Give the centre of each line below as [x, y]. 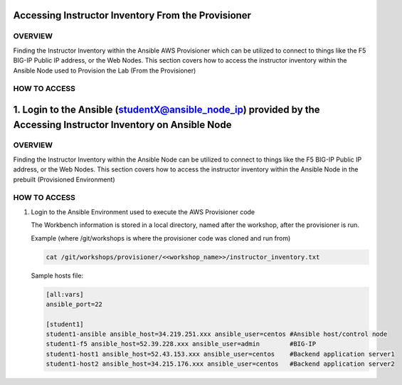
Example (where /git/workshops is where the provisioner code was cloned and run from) [161, 238]
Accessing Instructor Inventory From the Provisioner [132, 15]
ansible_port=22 [74, 304]
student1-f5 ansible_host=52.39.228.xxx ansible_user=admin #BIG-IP [181, 344]
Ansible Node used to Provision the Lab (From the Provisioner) [105, 70]
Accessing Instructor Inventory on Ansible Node [122, 125]
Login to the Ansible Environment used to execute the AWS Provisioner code [143, 212]
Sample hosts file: [57, 275]
